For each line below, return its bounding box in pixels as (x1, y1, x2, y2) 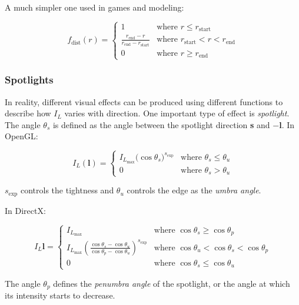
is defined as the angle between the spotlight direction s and (52, 118, 270, 130)
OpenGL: (5, 130, 38, 142)
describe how (5, 107, 51, 119)
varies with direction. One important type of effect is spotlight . (64, 107, 290, 119)
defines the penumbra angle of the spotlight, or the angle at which (53, 277, 290, 289)
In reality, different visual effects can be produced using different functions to (5, 95, 283, 108)
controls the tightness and (21, 184, 114, 196)
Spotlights (5, 72, 54, 87)
